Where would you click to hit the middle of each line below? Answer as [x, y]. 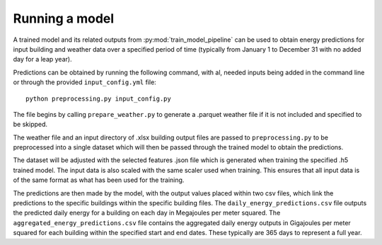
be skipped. [30, 125]
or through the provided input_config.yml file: [85, 82]
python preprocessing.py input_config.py [98, 98]
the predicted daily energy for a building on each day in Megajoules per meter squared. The [147, 213]
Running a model [64, 18]
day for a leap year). [42, 59]
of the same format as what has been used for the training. [99, 180]
